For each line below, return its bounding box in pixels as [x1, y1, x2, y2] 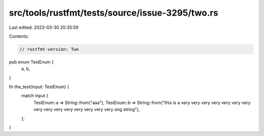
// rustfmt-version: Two [19, 46, 79, 52]
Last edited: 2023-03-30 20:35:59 [9, 24, 79, 30]
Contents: [9, 33, 29, 39]
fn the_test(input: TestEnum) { [9, 84, 69, 90]
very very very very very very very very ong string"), [33, 107, 140, 113]
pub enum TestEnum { [9, 59, 54, 65]
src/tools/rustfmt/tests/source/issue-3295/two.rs [9, 7, 219, 18]
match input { [21, 93, 48, 99]
